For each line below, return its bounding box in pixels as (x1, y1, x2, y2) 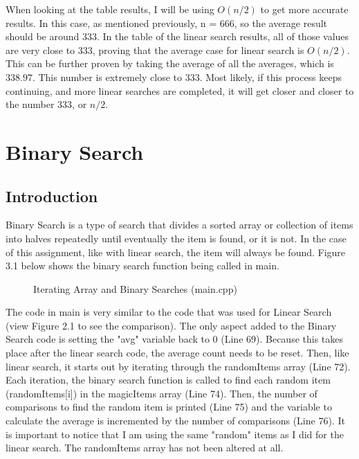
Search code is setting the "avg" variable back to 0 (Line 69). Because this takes (6, 332, 344, 346)
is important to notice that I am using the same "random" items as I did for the (6, 426, 344, 441)
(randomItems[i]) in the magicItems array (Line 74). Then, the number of (6, 386, 317, 400)
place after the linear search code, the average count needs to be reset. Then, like (6, 345, 349, 360)
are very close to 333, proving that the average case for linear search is (6, 42, 304, 57)
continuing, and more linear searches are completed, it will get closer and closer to (6, 83, 354, 98)
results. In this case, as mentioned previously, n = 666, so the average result (6, 15, 328, 30)
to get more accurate (260, 2, 349, 16)
